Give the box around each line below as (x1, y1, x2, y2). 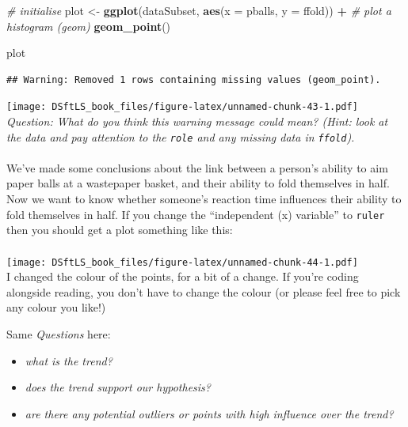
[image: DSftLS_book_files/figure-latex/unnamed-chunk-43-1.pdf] (6, 101, 358, 113)
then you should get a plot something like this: (6, 221, 233, 238)
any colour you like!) (6, 299, 106, 316)
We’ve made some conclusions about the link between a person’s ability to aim (6, 159, 388, 176)
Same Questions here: (6, 325, 111, 342)
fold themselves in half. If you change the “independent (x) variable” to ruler (6, 206, 385, 222)
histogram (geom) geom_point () (6, 17, 171, 34)
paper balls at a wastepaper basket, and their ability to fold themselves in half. (6, 175, 390, 191)
